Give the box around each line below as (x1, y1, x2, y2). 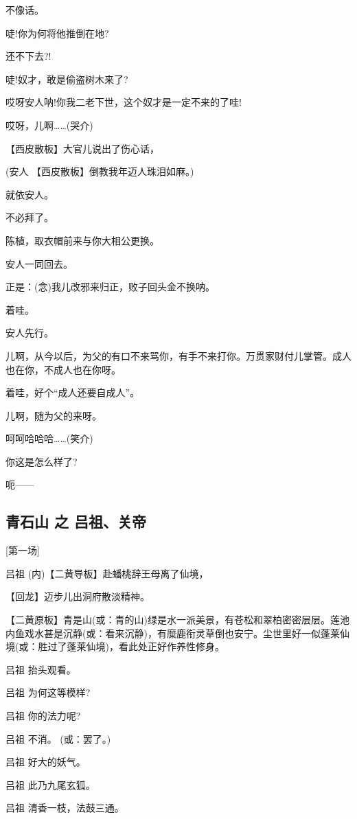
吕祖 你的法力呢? (5, 708, 81, 723)
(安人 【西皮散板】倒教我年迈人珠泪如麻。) (5, 164, 194, 178)
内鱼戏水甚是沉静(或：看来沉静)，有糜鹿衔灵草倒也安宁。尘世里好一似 (5, 625, 321, 640)
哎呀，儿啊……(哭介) (5, 117, 93, 132)
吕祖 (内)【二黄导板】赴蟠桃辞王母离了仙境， (5, 566, 209, 580)
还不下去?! (5, 49, 51, 63)
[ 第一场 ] (5, 543, 40, 557)
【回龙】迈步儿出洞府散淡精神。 (5, 589, 150, 603)
